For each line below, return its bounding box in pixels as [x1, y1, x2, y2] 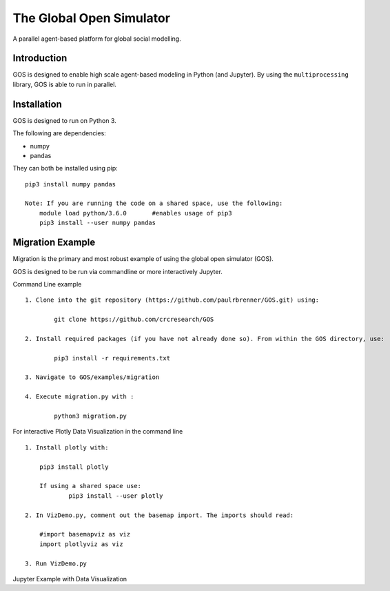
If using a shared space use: [39, 482, 141, 490]
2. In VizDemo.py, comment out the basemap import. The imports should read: [25, 511, 294, 519]
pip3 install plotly [39, 463, 109, 471]
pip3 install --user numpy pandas [39, 219, 156, 227]
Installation [12, 98, 62, 110]
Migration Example [12, 237, 96, 249]
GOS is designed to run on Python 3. [12, 116, 116, 124]
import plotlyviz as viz [39, 540, 123, 548]
